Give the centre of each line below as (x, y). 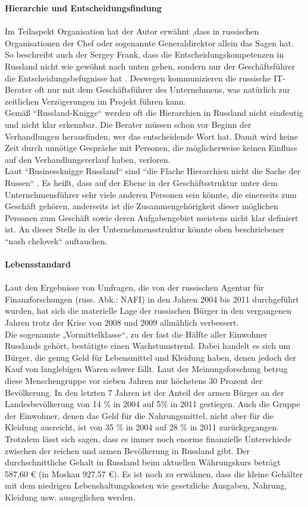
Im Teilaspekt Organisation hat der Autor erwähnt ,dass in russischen (132, 31)
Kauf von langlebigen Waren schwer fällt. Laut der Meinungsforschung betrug (146, 369)
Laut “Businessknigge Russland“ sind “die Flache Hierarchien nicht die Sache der (153, 171)
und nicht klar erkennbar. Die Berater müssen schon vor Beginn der (128, 124)
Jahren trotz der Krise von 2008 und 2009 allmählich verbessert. (122, 322)
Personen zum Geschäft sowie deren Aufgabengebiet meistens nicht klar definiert (152, 217)
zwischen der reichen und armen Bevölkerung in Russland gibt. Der (128, 450)
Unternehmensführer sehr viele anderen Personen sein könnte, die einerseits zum (151, 194)
